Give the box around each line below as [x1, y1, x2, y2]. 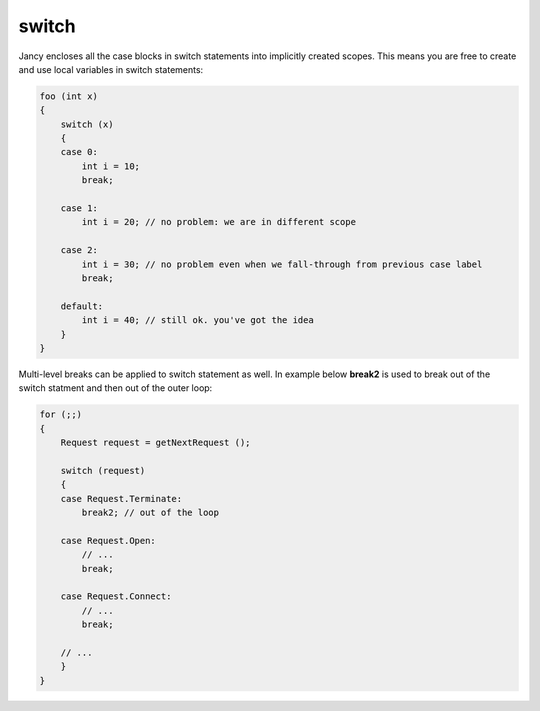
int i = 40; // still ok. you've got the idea [81, 315, 314, 326]
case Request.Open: [60, 535, 157, 546]
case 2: [60, 245, 99, 256]
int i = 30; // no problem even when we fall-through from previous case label [81, 258, 483, 270]
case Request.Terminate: [60, 493, 183, 504]
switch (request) [60, 465, 146, 476]
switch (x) [60, 118, 114, 130]
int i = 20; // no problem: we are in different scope [81, 216, 357, 228]
